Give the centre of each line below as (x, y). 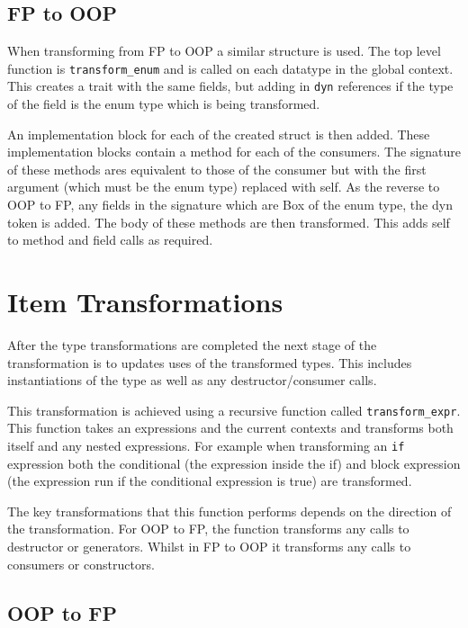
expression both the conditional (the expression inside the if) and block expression (234, 463)
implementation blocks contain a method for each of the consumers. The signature (234, 152)
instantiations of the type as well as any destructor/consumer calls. (192, 380)
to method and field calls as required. (110, 240)
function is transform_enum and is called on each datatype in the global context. (230, 68)
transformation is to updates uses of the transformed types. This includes (210, 362)
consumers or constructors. (81, 564)
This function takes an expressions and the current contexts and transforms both (230, 428)
